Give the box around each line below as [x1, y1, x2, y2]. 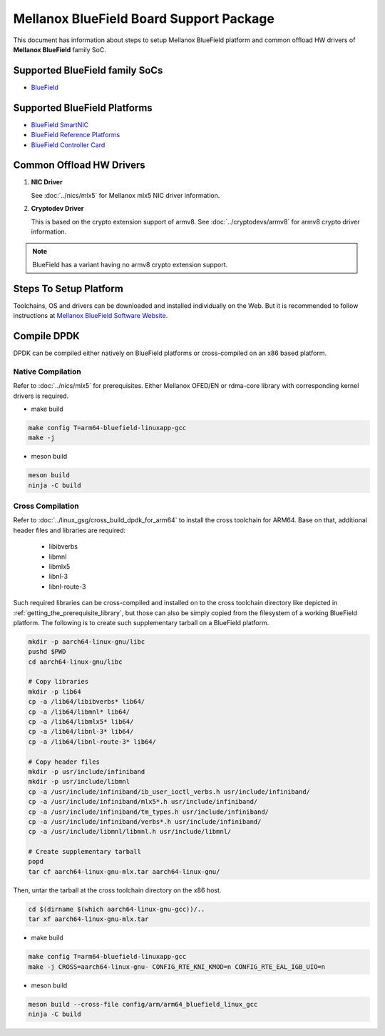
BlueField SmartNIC [31, 120, 89, 129]
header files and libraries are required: [13, 526, 126, 534]
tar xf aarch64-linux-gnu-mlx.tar [28, 915, 149, 923]
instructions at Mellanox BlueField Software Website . [13, 312, 168, 320]
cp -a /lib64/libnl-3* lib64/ [28, 727, 134, 736]
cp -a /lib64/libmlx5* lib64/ [28, 718, 134, 725]
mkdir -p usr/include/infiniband [28, 767, 145, 775]
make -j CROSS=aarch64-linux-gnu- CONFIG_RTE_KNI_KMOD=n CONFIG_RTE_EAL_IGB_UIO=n [28, 962, 326, 971]
